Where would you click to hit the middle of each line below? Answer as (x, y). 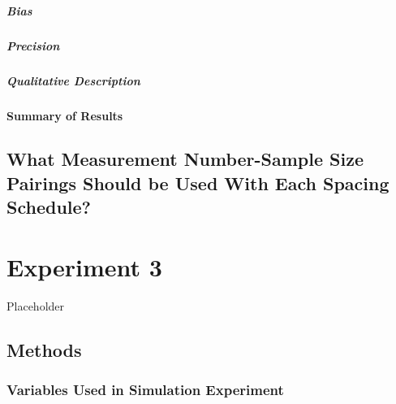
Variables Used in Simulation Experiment (145, 390)
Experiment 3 (84, 266)
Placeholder (36, 305)
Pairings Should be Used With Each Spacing (198, 182)
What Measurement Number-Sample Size (185, 159)
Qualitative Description (73, 80)
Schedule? (49, 207)
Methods (44, 349)
